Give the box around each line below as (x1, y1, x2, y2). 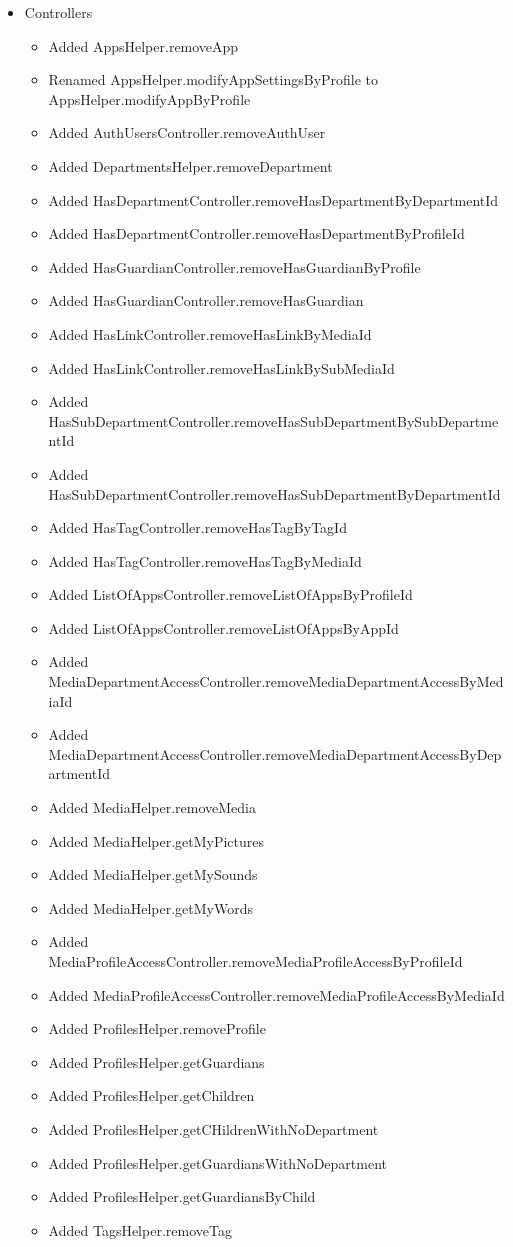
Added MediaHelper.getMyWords (48, 897, 253, 918)
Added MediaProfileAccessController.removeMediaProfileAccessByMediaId (48, 984, 505, 1005)
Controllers (24, 2, 93, 22)
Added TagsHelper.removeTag (48, 1219, 232, 1240)
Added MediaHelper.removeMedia (48, 797, 256, 818)
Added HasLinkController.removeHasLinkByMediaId (48, 323, 372, 344)
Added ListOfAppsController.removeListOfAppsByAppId (48, 617, 399, 638)
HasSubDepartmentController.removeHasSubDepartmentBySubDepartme (48, 410, 499, 431)
